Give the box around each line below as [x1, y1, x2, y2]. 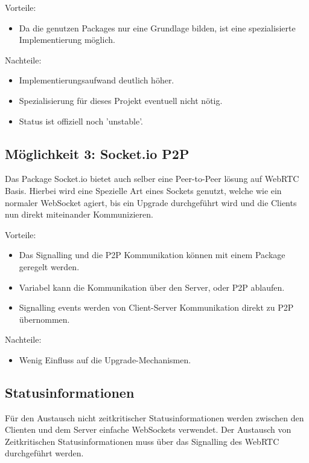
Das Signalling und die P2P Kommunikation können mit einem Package [19, 248, 285, 261]
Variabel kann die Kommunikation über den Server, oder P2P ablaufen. [19, 280, 285, 293]
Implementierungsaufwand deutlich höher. [19, 74, 174, 86]
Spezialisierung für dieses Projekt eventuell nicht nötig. [19, 94, 223, 106]
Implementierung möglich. [19, 33, 115, 46]
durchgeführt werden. [5, 447, 84, 459]
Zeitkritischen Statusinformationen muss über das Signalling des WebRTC [5, 435, 279, 447]
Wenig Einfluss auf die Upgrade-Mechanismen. [19, 353, 191, 366]
